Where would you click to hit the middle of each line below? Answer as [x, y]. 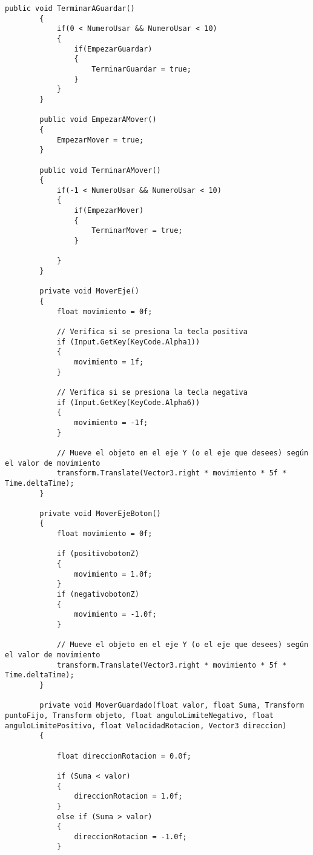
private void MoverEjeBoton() [100, 513]
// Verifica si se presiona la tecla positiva [152, 332]
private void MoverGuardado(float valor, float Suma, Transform [172, 706]
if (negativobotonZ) [98, 595]
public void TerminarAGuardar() [70, 8]
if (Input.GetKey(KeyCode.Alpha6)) [128, 402]
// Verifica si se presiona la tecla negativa [152, 392]
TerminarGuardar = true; [141, 69]
